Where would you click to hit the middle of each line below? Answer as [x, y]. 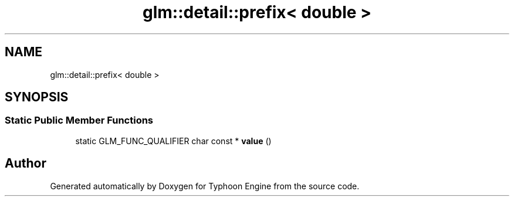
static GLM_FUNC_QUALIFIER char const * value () [173, 141]
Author [26, 163]
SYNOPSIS [37, 97]
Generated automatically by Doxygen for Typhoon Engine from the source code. [205, 186]
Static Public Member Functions [79, 120]
